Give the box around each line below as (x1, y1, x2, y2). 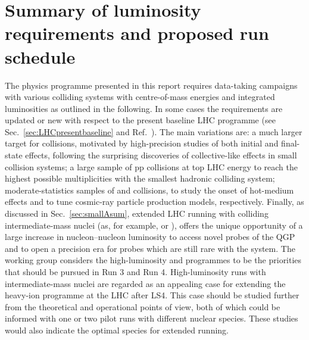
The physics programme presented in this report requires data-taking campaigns (5, 79, 298, 91)
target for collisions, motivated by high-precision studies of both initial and (5, 137, 279, 149)
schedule (5, 44, 76, 68)
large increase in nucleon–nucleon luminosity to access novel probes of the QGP (5, 230, 295, 243)
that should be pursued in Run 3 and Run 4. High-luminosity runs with (5, 266, 266, 277)
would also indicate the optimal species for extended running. (5, 323, 229, 336)
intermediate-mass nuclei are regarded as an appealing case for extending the (5, 277, 286, 289)
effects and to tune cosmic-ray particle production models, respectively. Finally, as (5, 195, 304, 208)
